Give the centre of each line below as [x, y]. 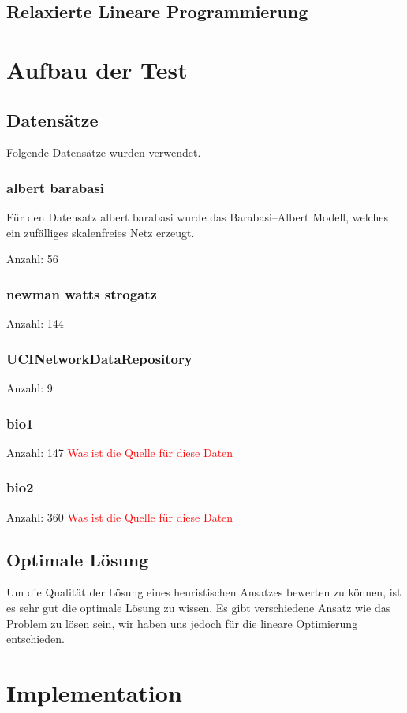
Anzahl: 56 [32, 259]
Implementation [94, 692]
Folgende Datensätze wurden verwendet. [104, 152]
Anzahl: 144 [35, 323]
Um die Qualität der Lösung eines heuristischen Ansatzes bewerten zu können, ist [204, 592]
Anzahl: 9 [30, 387]
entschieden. [35, 639]
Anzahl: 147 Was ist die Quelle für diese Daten [120, 452]
